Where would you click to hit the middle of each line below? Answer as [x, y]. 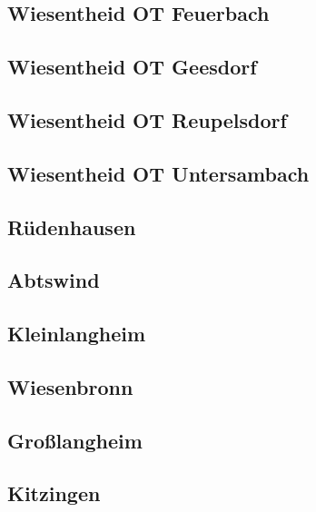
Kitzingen [54, 493]
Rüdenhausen [72, 226]
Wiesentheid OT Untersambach [158, 173]
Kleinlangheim [77, 334]
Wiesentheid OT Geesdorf [132, 67]
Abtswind [54, 280]
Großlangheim [75, 440]
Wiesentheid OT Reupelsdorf [147, 119]
